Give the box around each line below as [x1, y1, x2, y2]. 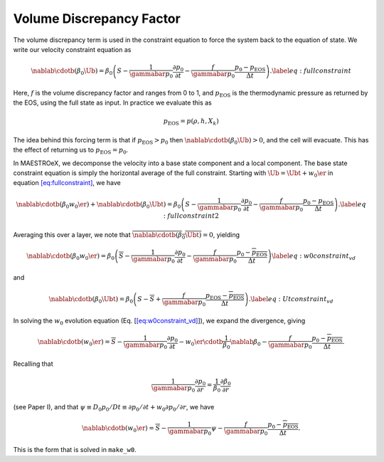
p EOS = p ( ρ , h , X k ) [163, 117, 220, 127]
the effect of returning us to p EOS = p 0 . [13, 146, 129, 156]
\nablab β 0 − [230, 338, 267, 348]
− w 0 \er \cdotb [178, 338, 223, 348]
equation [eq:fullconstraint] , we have [13, 179, 121, 187]
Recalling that [13, 359, 53, 368]
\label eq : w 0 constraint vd [271, 252, 356, 262]
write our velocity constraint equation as [13, 45, 132, 53]
